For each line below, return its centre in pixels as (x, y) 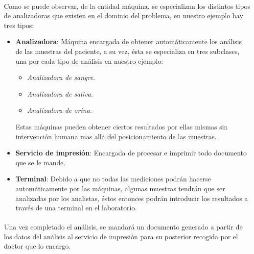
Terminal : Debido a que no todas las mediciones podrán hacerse (113, 179)
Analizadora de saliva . (60, 93)
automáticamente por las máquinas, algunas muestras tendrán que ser (120, 188)
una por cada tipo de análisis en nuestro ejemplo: (89, 61)
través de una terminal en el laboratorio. (76, 208)
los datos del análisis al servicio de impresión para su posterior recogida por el (121, 236)
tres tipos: (19, 25)
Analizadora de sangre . (61, 77)
